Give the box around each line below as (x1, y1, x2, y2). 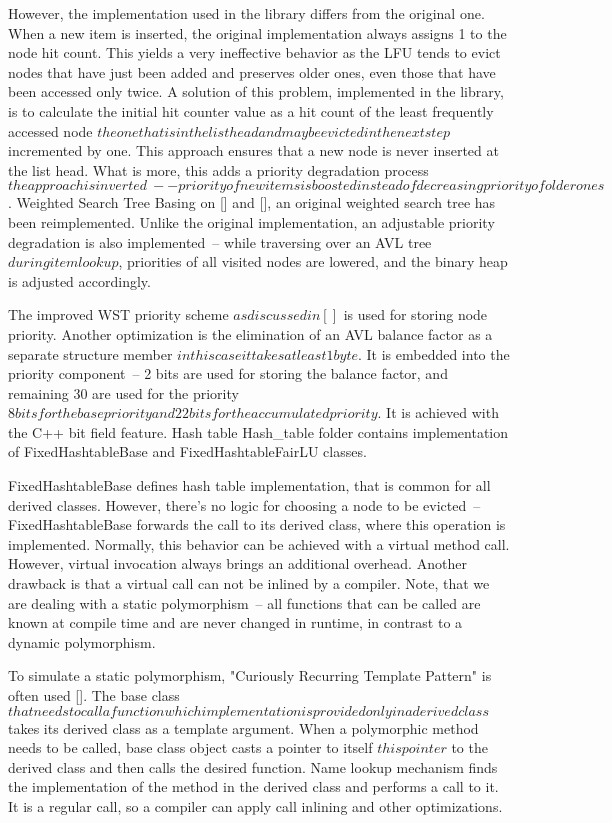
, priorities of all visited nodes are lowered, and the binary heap (118, 251, 508, 272)
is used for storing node (343, 304, 488, 325)
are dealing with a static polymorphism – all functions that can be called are (8, 592, 481, 613)
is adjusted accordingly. (8, 270, 151, 291)
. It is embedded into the (357, 343, 510, 364)
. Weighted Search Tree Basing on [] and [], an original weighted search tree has (8, 192, 496, 213)
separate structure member (8, 343, 173, 364)
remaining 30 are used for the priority (8, 382, 239, 403)
